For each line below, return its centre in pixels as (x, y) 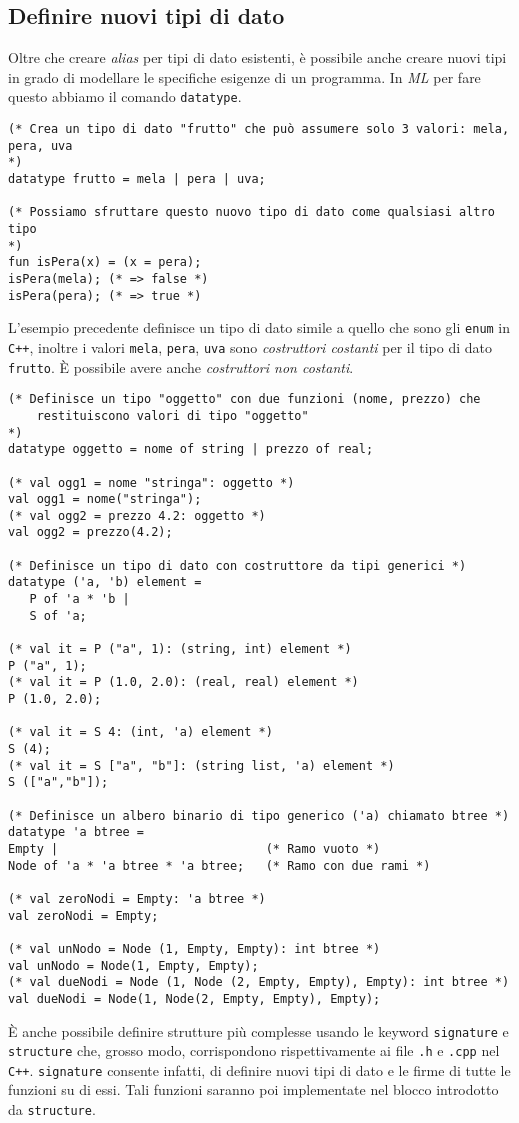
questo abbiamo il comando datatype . (125, 96)
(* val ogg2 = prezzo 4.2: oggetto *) (137, 515)
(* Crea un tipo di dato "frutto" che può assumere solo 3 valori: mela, (259, 129)
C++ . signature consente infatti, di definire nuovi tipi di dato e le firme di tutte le (259, 1069)
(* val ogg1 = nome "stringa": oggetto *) (151, 482)
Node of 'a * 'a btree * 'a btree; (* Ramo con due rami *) (219, 865)
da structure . (52, 1109)
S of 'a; (58, 615)
